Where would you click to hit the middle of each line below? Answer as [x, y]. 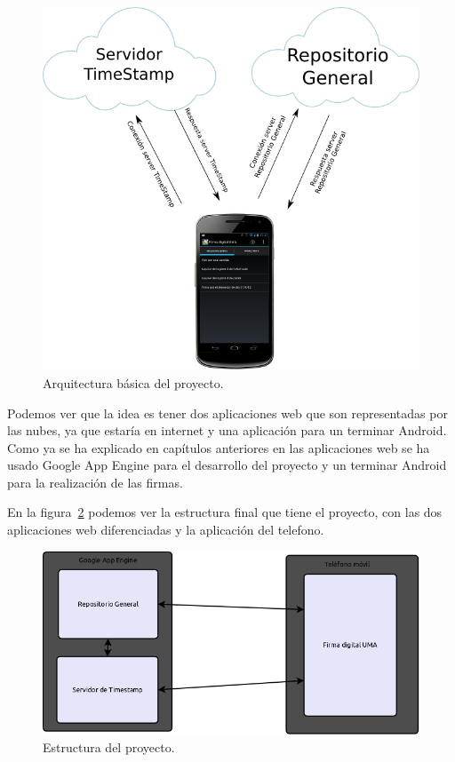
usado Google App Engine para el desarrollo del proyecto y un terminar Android [227, 465]
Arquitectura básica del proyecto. [133, 382]
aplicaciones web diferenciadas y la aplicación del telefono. [166, 530]
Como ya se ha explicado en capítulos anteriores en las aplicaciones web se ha [219, 447]
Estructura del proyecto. [109, 746]
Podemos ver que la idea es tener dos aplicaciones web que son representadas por [227, 413]
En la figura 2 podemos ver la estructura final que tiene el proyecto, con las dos [225, 512]
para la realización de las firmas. [95, 482]
